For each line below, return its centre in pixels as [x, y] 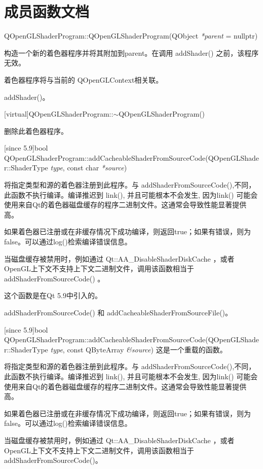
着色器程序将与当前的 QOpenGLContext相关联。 [84, 79]
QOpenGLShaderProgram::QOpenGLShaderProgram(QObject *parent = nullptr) [131, 36]
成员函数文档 [47, 11]
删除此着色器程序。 [36, 131]
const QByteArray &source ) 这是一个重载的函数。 [147, 349]
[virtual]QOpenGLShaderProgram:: [59, 114]
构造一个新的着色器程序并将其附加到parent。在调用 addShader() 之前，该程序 [131, 52]
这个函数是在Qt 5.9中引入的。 [53, 295]
